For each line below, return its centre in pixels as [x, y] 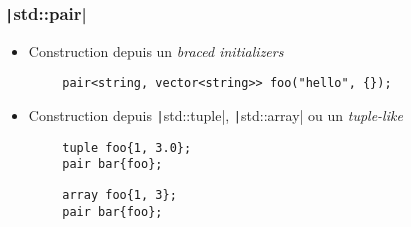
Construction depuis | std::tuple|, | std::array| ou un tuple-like [215, 115]
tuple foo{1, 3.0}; [127, 147]
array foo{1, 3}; [119, 195]
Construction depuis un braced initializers [156, 50]
